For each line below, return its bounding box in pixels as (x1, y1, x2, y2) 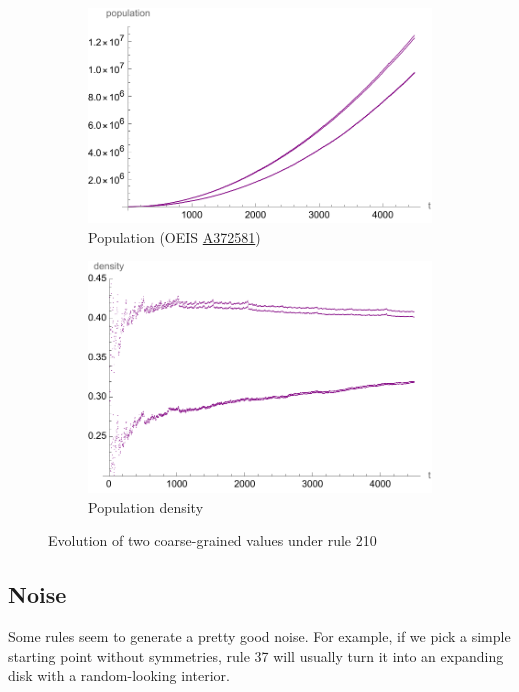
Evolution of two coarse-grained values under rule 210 (48, 530, 377, 551)
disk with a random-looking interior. (8, 665, 230, 686)
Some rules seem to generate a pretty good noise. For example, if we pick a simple (8, 625, 511, 646)
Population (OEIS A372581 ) (88, 226, 261, 247)
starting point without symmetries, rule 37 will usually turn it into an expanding (8, 645, 504, 666)
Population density (88, 496, 204, 517)
